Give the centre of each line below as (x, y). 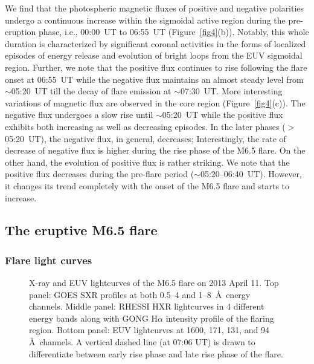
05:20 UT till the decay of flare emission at (91, 91)
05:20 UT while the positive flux (223, 115)
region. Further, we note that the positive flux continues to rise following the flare (156, 67)
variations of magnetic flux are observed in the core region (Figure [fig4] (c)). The (155, 102)
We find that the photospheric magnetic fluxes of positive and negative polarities (155, 8)
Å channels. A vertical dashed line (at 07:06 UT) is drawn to (142, 342)
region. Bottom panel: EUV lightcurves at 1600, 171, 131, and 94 (149, 330)
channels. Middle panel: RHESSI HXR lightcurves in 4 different (147, 306)
